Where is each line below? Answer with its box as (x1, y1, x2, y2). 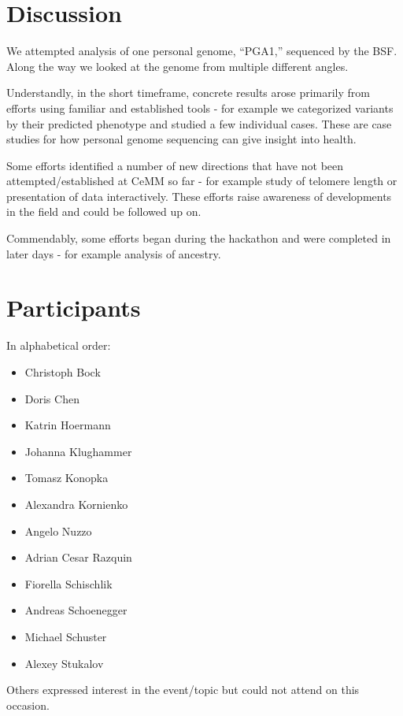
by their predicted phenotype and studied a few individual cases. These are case (6, 115, 392, 132)
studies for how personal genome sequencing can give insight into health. (6, 131, 357, 147)
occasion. (6, 696, 50, 713)
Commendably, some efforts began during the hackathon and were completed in (6, 230, 391, 247)
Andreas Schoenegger (24, 602, 128, 618)
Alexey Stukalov (24, 655, 104, 671)
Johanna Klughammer (24, 443, 132, 459)
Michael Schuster (24, 628, 107, 644)
